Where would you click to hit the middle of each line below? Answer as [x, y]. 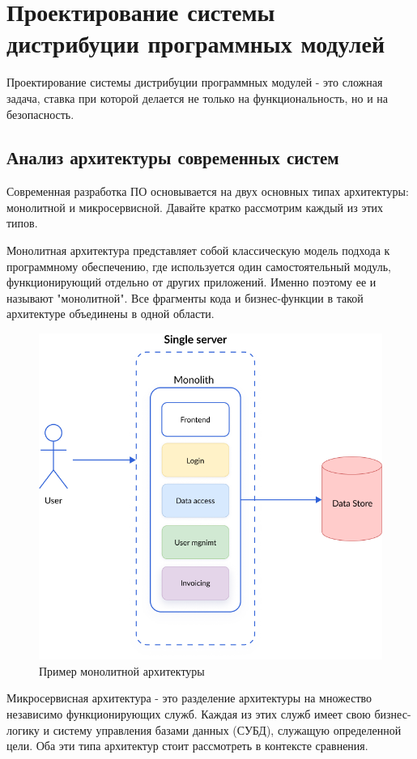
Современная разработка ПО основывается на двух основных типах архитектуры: [208, 191]
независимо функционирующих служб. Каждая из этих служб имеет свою [189, 714]
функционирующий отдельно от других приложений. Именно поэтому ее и [191, 282]
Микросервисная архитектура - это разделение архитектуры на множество [189, 698]
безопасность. [40, 114]
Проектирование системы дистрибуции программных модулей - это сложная [195, 82]
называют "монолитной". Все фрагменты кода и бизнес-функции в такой [185, 297]
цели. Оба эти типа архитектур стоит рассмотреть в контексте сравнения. [187, 746]
